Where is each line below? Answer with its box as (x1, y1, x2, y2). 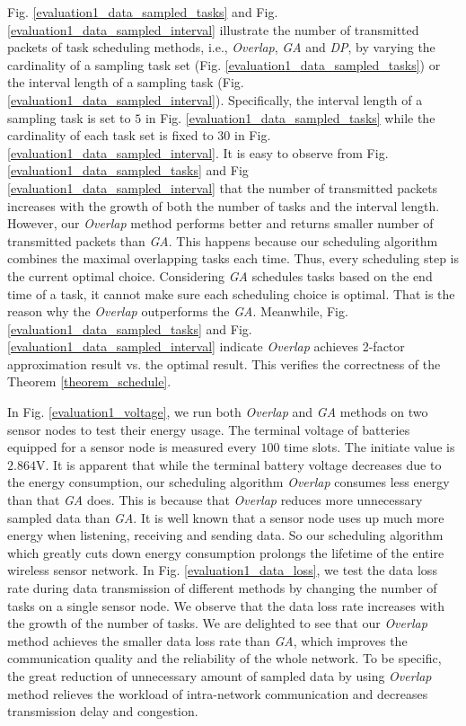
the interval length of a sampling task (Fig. (7, 73, 244, 92)
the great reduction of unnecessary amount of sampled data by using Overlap (7, 666, 432, 685)
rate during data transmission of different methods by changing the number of (7, 579, 437, 597)
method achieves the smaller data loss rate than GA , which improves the (7, 631, 408, 650)
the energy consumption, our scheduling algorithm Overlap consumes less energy (7, 473, 450, 491)
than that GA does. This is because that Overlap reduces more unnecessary (7, 491, 423, 509)
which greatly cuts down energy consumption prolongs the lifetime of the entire (7, 543, 444, 562)
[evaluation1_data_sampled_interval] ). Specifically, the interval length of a (7, 90, 423, 109)
